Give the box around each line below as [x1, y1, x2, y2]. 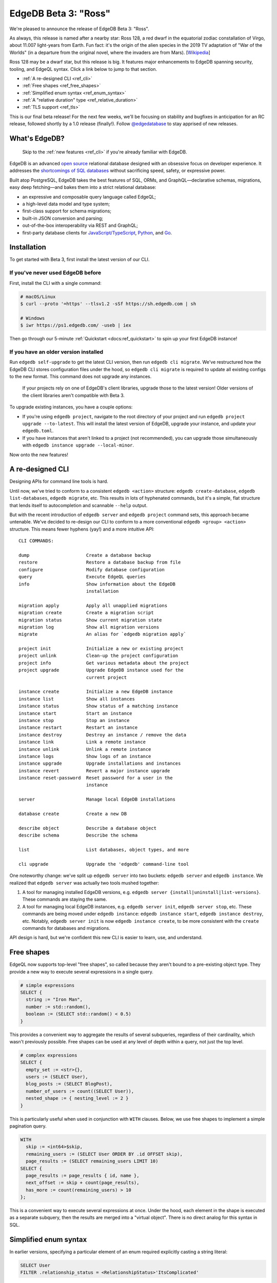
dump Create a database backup [18, 552, 151, 558]
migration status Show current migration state [18, 617, 162, 623]
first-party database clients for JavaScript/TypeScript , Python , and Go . [22, 229, 172, 236]
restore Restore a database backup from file [18, 559, 181, 566]
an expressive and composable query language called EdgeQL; [22, 193, 156, 200]
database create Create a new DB [18, 811, 127, 817]
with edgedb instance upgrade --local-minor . [22, 442, 134, 449]
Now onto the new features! [9, 452, 69, 458]
